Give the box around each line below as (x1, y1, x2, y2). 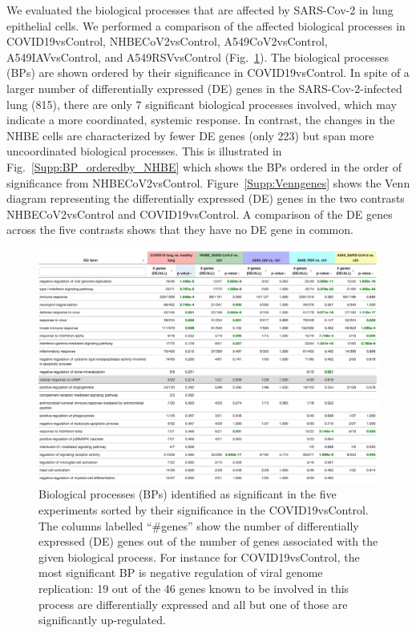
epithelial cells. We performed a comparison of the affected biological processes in (6, 17, 406, 34)
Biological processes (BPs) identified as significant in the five (38, 486, 337, 502)
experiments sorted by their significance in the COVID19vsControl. (38, 502, 369, 518)
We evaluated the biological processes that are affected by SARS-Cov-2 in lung (6, 2, 394, 18)
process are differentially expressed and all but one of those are (38, 595, 348, 612)
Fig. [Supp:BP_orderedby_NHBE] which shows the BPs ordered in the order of (6, 158, 402, 175)
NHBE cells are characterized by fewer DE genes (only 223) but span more (6, 127, 374, 143)
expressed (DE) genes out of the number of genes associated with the (38, 533, 378, 550)
